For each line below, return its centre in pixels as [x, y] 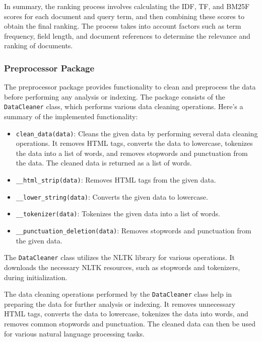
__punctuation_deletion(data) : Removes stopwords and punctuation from [134, 231]
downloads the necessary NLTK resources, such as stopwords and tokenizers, [122, 267]
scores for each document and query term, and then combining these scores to [124, 16]
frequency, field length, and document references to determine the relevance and [127, 35]
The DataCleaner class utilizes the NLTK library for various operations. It [119, 257]
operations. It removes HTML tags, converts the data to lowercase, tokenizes [134, 143]
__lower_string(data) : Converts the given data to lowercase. [112, 196]
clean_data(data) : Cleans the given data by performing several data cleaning [137, 133]
